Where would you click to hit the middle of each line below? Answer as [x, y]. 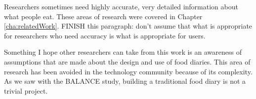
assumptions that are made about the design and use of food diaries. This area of [127, 61]
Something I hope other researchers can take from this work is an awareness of [123, 52]
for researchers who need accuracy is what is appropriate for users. [105, 35]
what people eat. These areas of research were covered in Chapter [103, 16]
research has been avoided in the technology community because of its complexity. [128, 71]
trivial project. [26, 90]
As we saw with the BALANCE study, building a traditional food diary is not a [125, 81]
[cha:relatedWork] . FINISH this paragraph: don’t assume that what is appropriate [128, 26]
